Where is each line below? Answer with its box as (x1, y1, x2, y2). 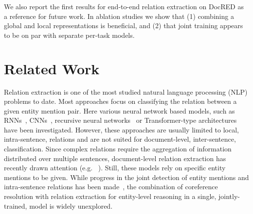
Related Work (4, 58, 100, 78)
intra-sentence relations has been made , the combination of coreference (4, 181, 218, 192)
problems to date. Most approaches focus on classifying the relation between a (4, 96, 237, 106)
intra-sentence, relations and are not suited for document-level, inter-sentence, (4, 134, 236, 144)
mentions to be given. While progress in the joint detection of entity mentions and (4, 172, 249, 182)
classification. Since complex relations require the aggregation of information (4, 144, 232, 154)
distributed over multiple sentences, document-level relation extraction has (4, 153, 226, 163)
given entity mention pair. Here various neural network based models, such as (4, 105, 235, 115)
